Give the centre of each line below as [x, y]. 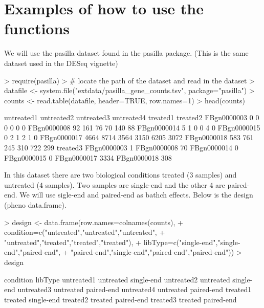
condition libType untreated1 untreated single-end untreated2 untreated [117, 279]
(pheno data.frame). [35, 205]
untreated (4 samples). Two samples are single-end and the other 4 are [115, 184]
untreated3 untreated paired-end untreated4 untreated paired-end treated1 [135, 289]
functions [37, 28]
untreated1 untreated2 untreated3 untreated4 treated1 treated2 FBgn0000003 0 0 [132, 117]
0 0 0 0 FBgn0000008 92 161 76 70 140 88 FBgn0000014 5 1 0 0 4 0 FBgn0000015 [132, 127]
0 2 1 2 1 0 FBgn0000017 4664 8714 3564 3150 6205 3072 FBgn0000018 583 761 [129, 137]
